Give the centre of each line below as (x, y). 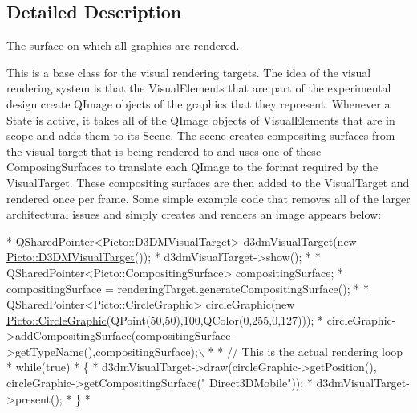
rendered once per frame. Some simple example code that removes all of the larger (208, 198)
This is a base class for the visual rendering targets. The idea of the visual (189, 72)
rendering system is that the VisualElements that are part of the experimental (199, 88)
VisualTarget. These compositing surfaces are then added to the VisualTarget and (208, 182)
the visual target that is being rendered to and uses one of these (164, 151)
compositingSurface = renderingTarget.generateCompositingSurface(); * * (188, 288)
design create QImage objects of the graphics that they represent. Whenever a (198, 103)
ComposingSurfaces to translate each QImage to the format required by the (192, 167)
